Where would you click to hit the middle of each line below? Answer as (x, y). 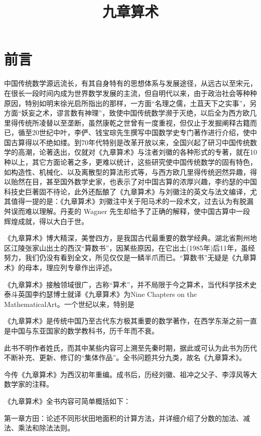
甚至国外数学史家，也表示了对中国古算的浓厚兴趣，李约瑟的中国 (151, 182)
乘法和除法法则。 (46, 428)
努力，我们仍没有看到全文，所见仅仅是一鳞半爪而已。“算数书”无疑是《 (120, 257)
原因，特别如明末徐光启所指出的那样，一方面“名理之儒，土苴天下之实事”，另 (130, 103)
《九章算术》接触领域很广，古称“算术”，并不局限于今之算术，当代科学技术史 (130, 284)
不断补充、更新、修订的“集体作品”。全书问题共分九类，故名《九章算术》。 (125, 357)
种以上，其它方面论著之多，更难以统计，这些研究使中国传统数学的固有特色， (130, 162)
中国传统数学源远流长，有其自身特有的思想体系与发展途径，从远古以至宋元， (130, 83)
